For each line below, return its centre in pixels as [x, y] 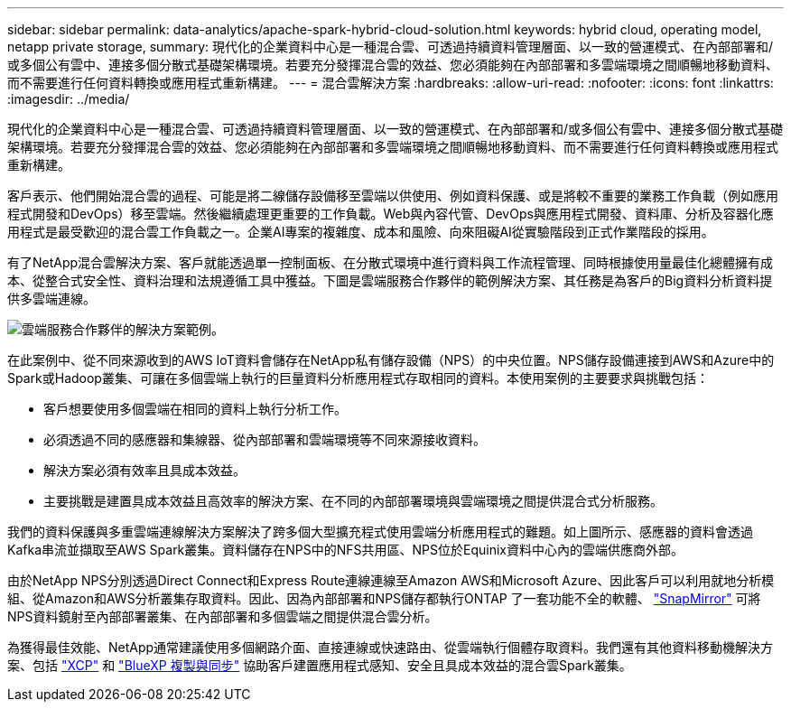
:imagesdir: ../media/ [69, 99]
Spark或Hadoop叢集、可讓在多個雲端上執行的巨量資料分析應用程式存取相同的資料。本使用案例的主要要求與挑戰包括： [358, 378]
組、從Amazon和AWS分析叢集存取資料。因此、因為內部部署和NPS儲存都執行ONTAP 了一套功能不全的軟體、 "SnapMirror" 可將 [384, 598]
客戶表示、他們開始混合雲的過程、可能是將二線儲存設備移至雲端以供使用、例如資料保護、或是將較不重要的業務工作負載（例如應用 [393, 196]
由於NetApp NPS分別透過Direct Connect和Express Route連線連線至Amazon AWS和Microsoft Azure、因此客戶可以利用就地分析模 [391, 580]
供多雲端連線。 [51, 299]
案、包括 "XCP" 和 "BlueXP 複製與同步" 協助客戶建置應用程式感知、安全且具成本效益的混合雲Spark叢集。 [320, 665]
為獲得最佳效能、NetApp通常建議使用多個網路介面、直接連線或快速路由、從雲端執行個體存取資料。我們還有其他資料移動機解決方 [391, 647]
